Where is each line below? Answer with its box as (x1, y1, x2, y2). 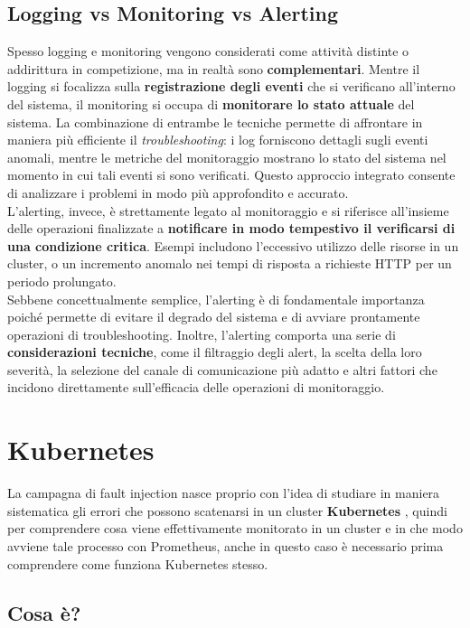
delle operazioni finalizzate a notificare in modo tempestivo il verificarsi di (7, 219, 456, 238)
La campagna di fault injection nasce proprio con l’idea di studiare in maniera (7, 483, 440, 502)
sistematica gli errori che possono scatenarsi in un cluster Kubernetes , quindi (7, 501, 447, 520)
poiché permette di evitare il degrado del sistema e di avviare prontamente (7, 307, 420, 326)
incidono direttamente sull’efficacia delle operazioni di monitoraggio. (7, 378, 385, 397)
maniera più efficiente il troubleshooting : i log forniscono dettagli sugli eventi (7, 130, 428, 149)
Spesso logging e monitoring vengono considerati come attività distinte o (7, 42, 409, 61)
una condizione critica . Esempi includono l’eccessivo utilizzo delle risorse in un (7, 236, 459, 255)
